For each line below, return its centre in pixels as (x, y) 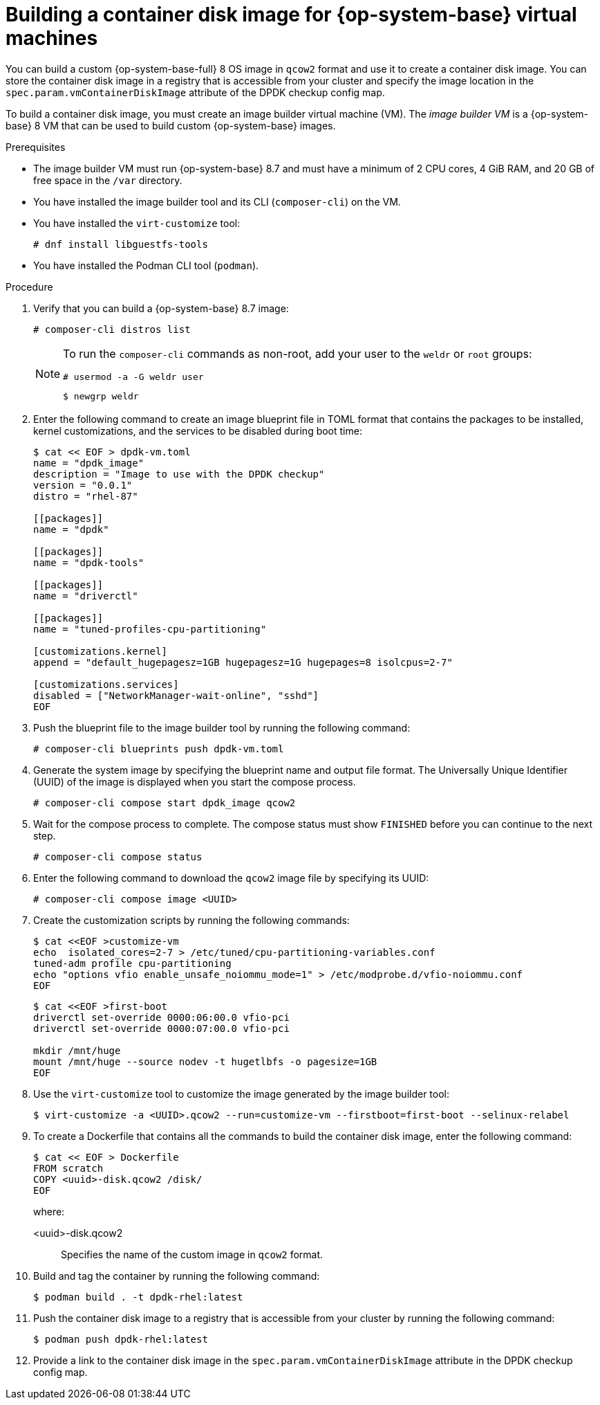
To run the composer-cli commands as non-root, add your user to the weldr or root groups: (298, 353)
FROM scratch (68, 1168)
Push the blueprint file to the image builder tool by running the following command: (222, 727)
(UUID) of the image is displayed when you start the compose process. (195, 781)
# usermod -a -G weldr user (133, 377)
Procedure (29, 287)
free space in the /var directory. (108, 180)
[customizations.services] (106, 684)
